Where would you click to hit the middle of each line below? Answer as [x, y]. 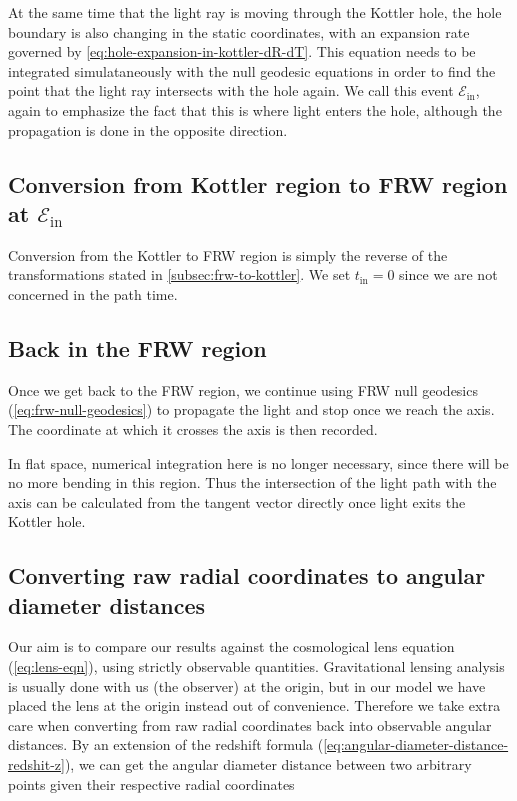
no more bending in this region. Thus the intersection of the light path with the [252, 482]
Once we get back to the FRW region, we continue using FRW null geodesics [243, 389]
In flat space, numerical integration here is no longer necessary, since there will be [258, 462]
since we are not [448, 274]
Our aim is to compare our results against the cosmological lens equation [231, 646]
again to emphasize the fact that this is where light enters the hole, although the [255, 109]
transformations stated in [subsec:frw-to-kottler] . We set [179, 274]
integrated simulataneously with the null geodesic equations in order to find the [252, 70]
